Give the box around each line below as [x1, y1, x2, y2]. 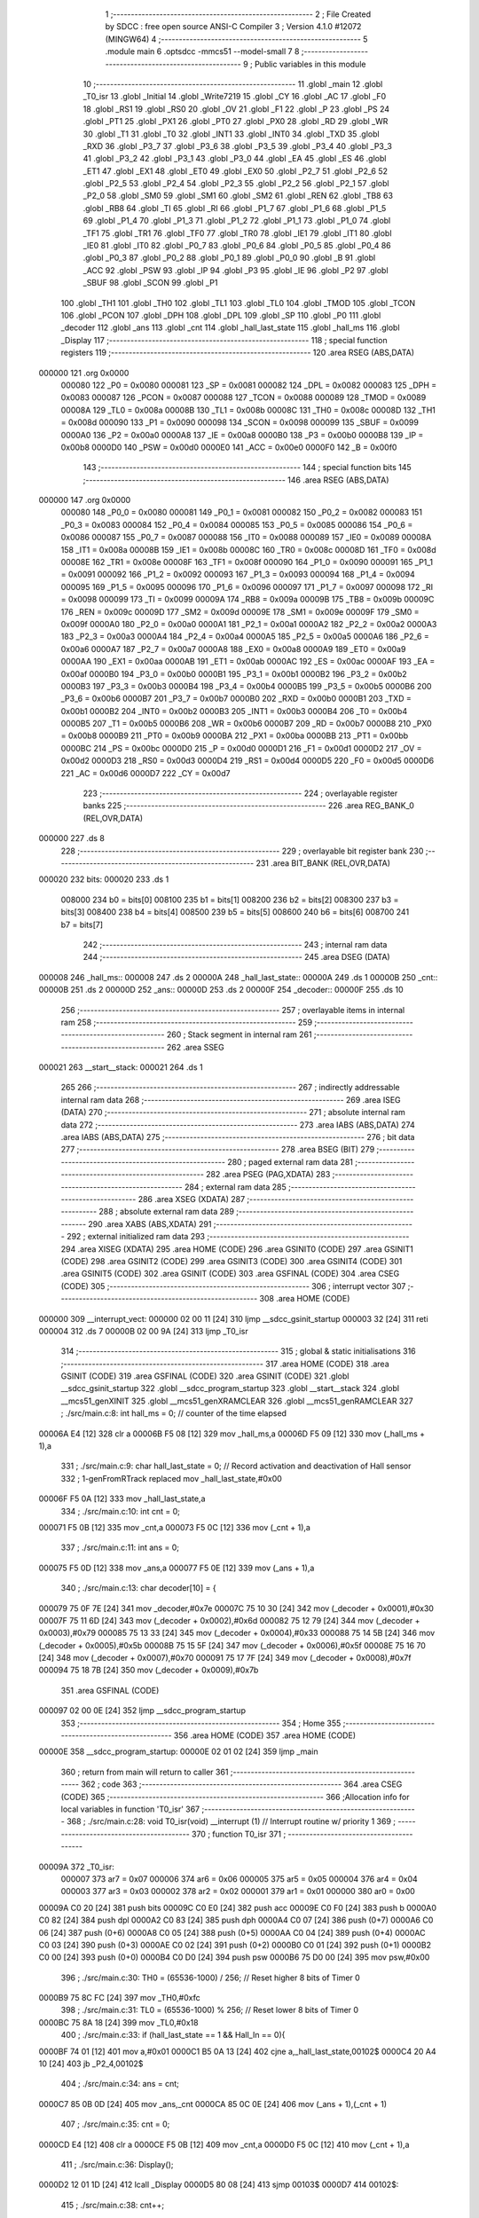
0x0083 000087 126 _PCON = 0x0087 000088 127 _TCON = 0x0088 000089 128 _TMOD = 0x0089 [60, 392, 427, 403]
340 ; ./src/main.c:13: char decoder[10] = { [60, 1583, 216, 1593]
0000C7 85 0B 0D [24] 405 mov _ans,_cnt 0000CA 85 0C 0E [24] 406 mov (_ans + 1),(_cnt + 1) [38, 2098, 388, 2109]
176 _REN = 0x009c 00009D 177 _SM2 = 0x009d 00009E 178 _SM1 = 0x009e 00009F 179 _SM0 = [60, 606, 420, 617]
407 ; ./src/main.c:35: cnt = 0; [60, 2119, 170, 2129]
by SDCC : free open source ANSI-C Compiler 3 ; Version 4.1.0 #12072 [105, 21, 362, 32]
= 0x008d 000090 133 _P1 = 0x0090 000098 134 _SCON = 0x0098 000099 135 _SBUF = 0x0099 [60, 417, 419, 428]
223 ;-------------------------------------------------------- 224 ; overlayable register [82, 788, 398, 798]
